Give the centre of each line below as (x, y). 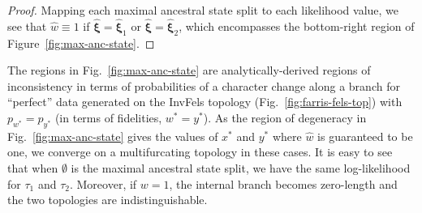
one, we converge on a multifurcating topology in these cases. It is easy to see (200, 152)
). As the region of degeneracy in (285, 117)
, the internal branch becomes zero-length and (283, 183)
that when (33, 167)
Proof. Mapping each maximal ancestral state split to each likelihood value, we (203, 10)
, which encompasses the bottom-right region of (297, 26)
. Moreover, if (103, 183)
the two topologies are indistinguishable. (108, 200)
